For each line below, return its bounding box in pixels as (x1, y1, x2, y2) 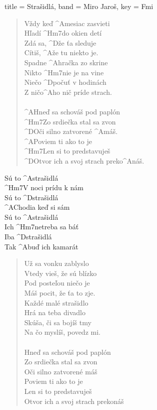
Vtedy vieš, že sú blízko (24, 267, 97, 278)
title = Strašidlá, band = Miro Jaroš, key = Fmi (4, 1, 153, 11)
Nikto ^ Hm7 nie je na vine (24, 67, 104, 77)
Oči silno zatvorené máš (24, 366, 97, 376)
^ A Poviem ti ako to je (24, 135, 92, 146)
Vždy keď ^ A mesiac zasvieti (24, 18, 110, 28)
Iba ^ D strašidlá (4, 231, 52, 242)
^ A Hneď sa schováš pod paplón (24, 106, 120, 116)
